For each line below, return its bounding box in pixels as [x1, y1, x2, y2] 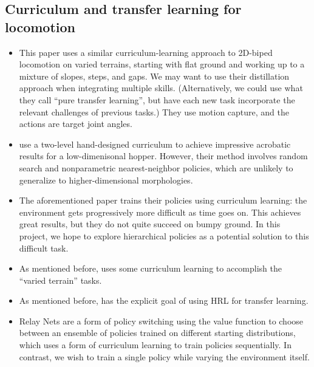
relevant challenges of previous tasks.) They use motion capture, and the [19, 105, 290, 118]
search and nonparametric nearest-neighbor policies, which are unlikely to [19, 161, 293, 174]
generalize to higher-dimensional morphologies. [19, 173, 193, 186]
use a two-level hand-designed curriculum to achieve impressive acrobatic [19, 137, 291, 150]
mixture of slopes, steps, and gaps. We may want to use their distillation [19, 69, 290, 82]
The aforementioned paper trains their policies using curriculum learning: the [19, 194, 307, 207]
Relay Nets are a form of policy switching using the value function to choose [19, 314, 304, 327]
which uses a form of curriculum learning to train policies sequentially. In [19, 338, 292, 351]
